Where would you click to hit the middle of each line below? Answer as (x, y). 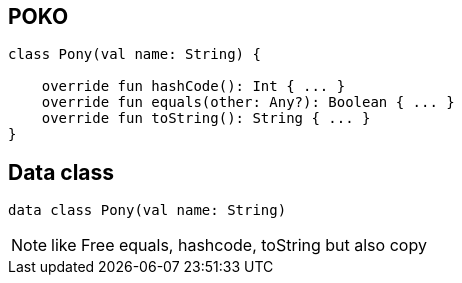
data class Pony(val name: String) (147, 210)
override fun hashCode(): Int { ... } (193, 86)
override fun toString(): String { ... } (206, 118)
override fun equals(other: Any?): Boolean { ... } (248, 102)
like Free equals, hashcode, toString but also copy (239, 245)
